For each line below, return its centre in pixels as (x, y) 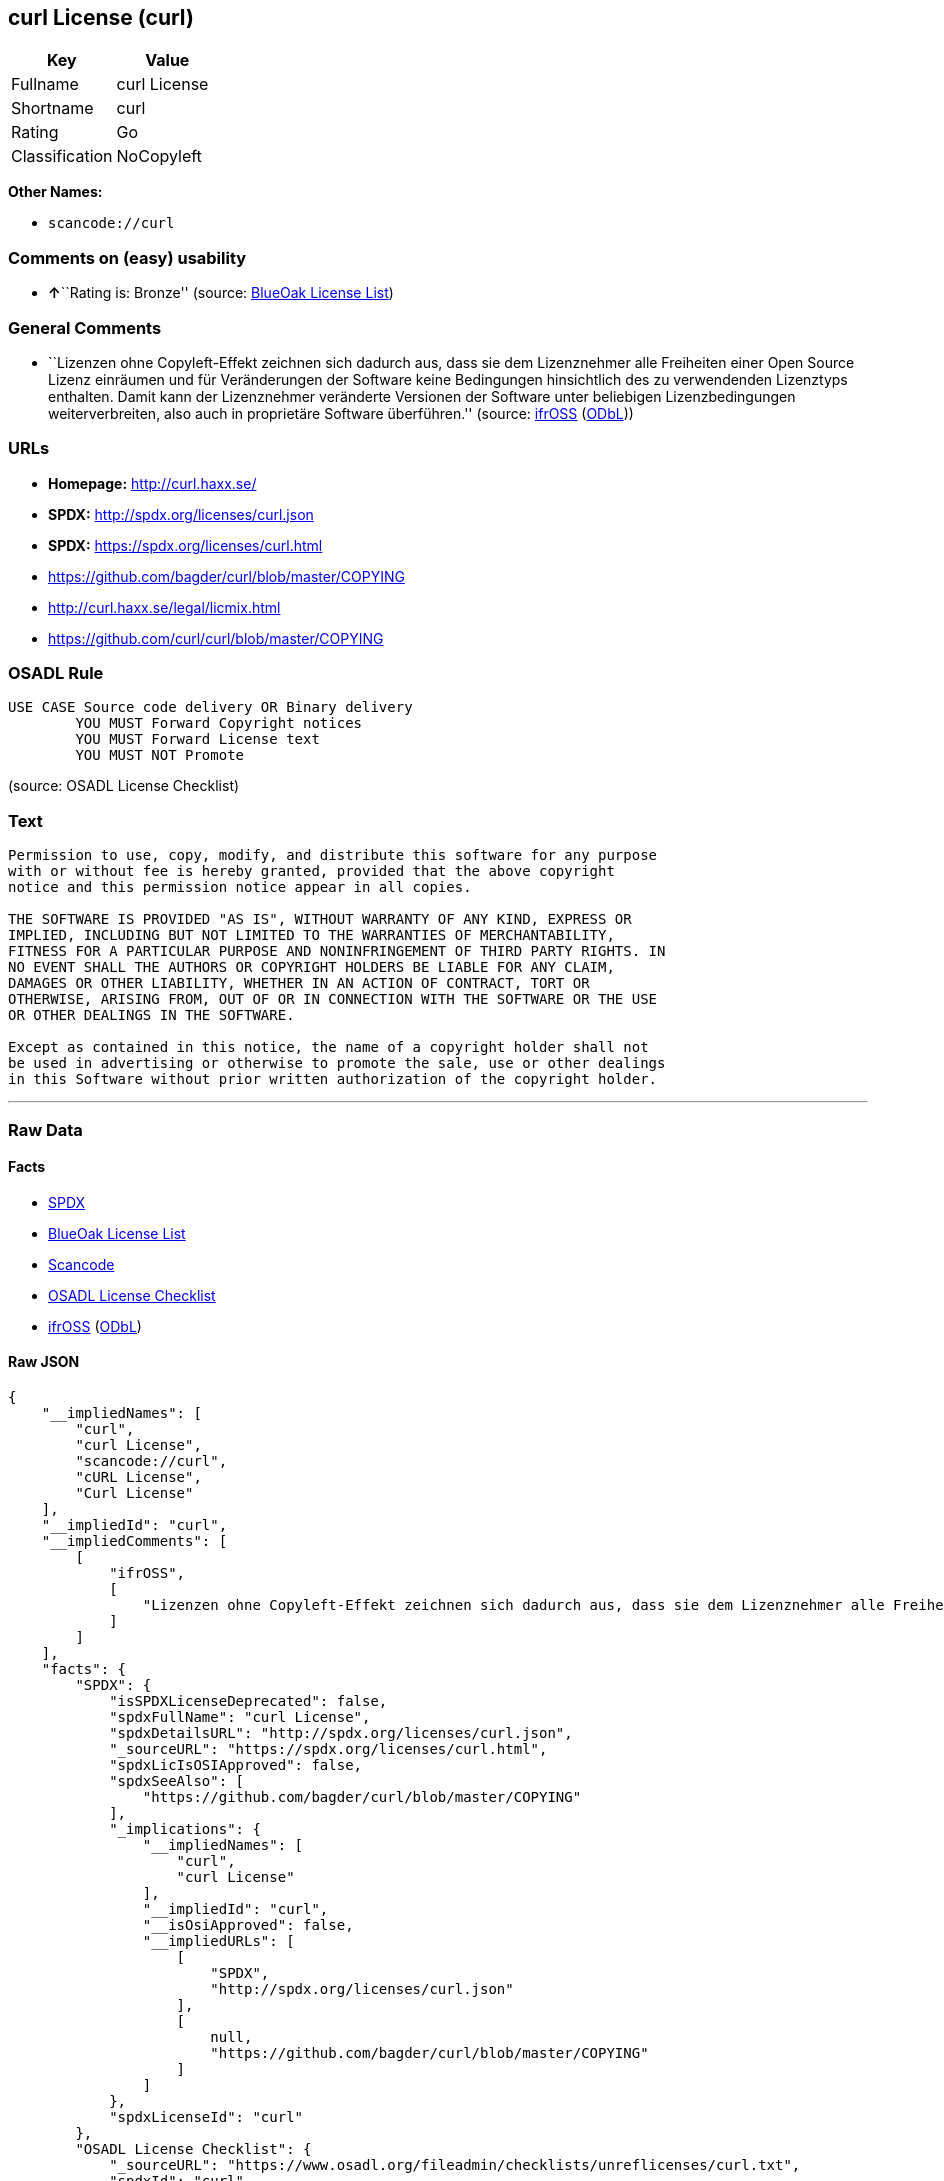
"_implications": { (185, 1828)
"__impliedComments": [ (134, 1540)
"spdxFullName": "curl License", (240, 1716)
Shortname (52, 108)
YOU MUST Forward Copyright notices (219, 723)
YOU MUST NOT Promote (160, 755)
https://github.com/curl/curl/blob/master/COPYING (216, 638)
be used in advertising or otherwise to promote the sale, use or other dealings (337, 1063)
